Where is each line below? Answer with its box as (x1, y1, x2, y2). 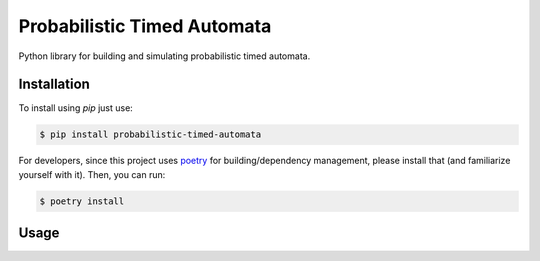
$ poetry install (39, 195, 125, 207)
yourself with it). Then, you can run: (18, 168, 166, 180)
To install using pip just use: (18, 102, 134, 114)
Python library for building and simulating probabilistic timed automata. (18, 50, 311, 62)
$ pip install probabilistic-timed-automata (39, 129, 262, 140)
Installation (18, 76, 90, 93)
